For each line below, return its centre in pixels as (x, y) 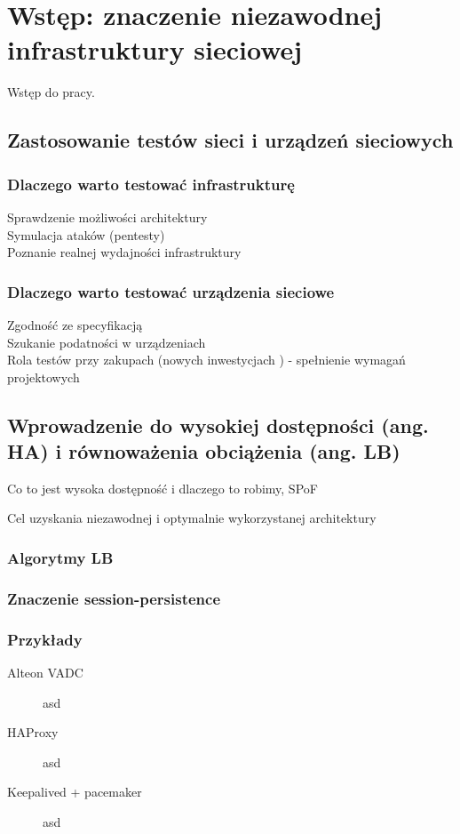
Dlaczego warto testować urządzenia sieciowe (171, 291)
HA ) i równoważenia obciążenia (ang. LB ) (204, 451)
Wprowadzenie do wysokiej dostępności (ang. (218, 425)
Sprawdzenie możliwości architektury (107, 217)
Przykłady (45, 639)
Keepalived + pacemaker (75, 792)
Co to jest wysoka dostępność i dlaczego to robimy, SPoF (163, 488)
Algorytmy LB (60, 557)
